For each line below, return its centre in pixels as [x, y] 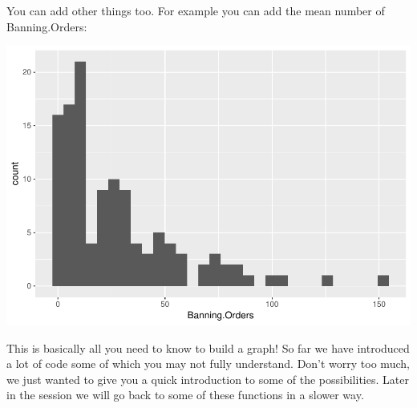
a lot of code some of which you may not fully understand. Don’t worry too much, [208, 364]
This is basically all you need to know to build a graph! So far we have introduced [208, 347]
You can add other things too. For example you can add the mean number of [196, 10]
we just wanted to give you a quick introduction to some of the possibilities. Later [208, 379]
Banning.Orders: [47, 26]
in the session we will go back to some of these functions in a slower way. [185, 395]
